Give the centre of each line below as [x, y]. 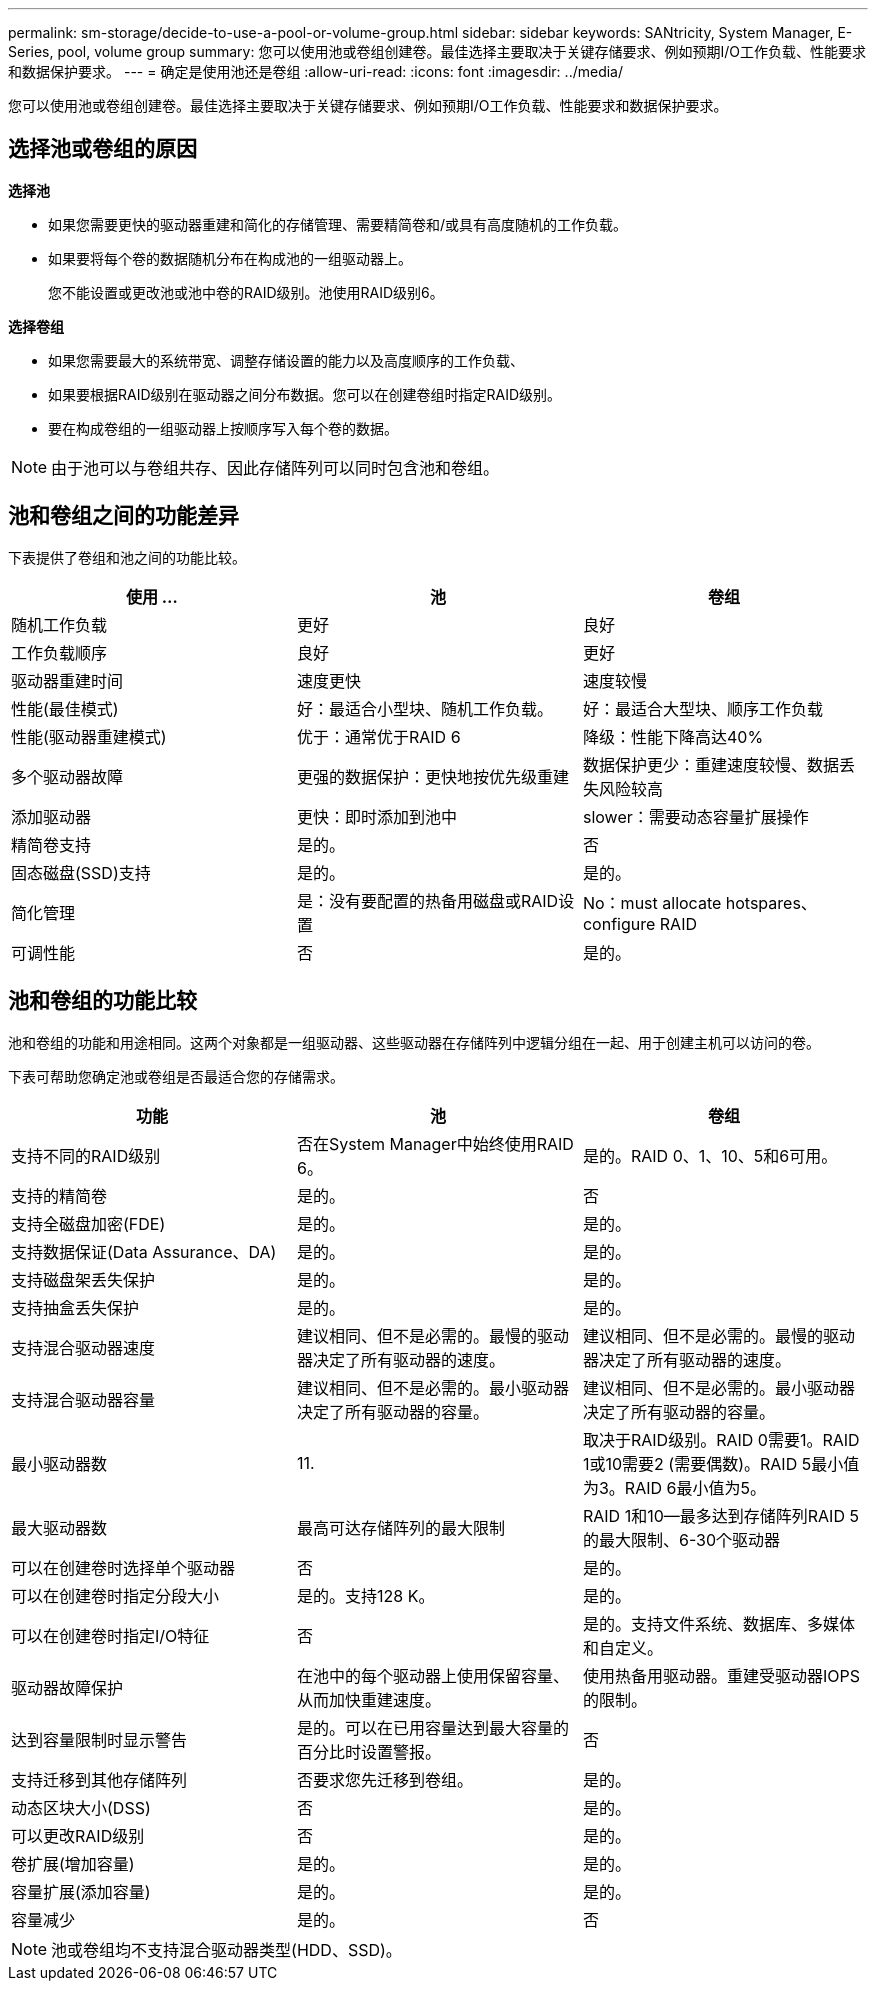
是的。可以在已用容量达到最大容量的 [432, 1727]
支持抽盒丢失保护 [75, 1307]
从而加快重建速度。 [368, 1699]
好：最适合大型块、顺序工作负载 [702, 708]
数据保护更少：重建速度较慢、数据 [710, 764]
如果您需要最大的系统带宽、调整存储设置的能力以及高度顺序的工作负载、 [286, 360]
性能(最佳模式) [65, 708]
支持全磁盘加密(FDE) [88, 1223]
